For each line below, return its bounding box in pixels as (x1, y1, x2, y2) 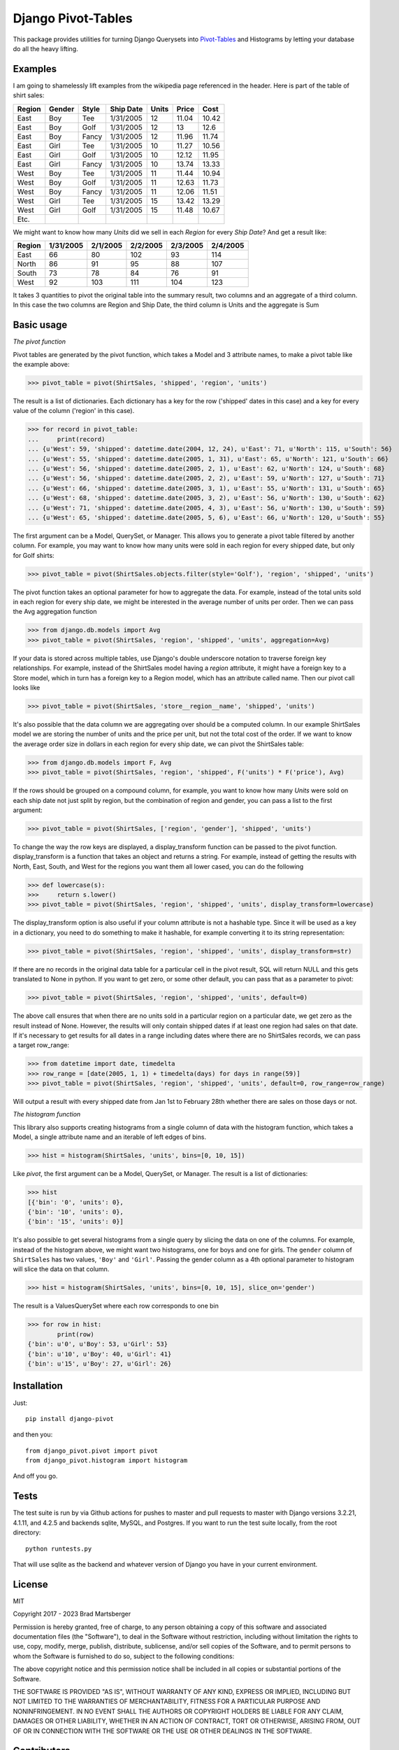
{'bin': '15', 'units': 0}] (27, 1218, 124, 1226)
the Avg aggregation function (13, 608, 97, 616)
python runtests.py (25, 1544, 92, 1553)
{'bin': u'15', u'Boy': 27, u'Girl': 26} (27, 1360, 172, 1368)
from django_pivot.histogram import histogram (25, 1457, 188, 1464)
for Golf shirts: (13, 551, 55, 559)
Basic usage (13, 319, 68, 331)
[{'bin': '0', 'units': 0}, (27, 1198, 124, 1206)
